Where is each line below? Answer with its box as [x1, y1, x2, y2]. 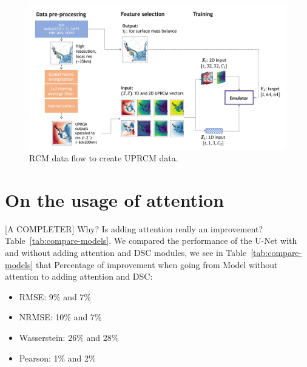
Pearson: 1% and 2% [19, 351, 96, 364]
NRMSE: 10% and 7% [19, 311, 102, 323]
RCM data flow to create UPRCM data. [29, 152, 178, 164]
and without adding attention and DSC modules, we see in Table [5, 246, 247, 258]
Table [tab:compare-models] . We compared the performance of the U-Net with [5, 234, 297, 247]
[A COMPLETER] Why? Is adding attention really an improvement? [5, 222, 263, 235]
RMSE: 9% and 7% [19, 290, 92, 303]
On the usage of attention [5, 187, 224, 212]
